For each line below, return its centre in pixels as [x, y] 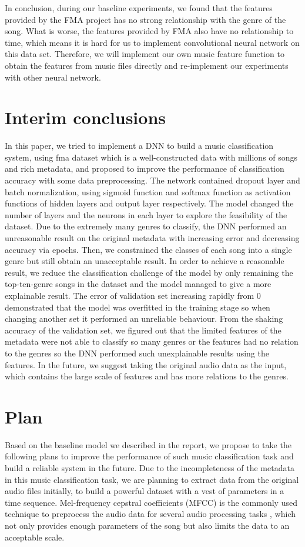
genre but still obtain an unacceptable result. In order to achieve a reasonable [145, 261]
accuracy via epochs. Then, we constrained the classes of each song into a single [148, 249]
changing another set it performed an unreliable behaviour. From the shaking [144, 318]
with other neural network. [53, 77]
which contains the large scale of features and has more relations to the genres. [147, 376]
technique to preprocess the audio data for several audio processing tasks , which [150, 514]
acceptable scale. [35, 537]
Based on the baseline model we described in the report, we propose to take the [148, 444]
